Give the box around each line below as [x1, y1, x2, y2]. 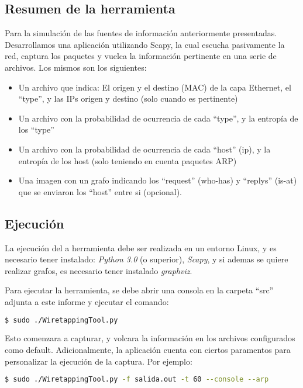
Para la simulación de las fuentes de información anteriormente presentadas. [5, 27, 277, 39]
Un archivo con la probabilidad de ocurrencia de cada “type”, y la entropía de [18, 112, 298, 124]
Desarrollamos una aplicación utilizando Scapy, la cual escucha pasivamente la [5, 38, 285, 50]
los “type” [18, 123, 54, 136]
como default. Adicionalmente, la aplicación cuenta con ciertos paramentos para [5, 343, 291, 355]
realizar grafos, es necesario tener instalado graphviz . [5, 264, 192, 276]
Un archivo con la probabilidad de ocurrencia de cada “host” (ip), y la [18, 143, 271, 155]
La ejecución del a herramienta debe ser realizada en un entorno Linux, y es [5, 241, 277, 254]
